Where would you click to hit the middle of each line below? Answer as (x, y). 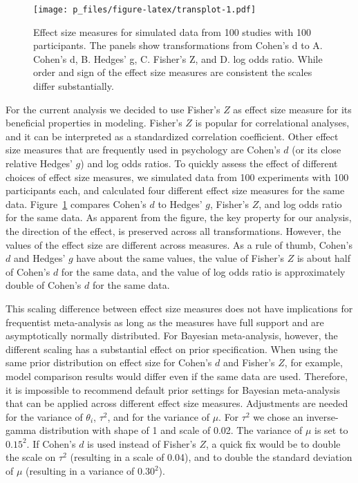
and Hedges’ (39, 258)
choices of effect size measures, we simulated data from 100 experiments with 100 (177, 177)
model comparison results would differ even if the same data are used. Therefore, (177, 376)
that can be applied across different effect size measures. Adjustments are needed (177, 403)
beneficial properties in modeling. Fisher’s (94, 123)
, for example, (313, 362)
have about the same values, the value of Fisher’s (180, 258)
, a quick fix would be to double (273, 443)
